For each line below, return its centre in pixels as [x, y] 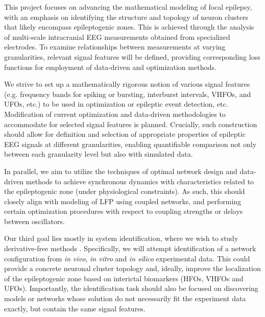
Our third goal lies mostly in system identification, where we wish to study [121, 238]
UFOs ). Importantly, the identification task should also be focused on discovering [131, 288]
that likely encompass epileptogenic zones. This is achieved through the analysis [129, 27]
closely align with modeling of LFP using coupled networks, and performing [123, 201]
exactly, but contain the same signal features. [75, 308]
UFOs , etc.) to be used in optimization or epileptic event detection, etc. [116, 104]
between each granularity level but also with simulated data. [99, 154]
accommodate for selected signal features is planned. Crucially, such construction [131, 124]
